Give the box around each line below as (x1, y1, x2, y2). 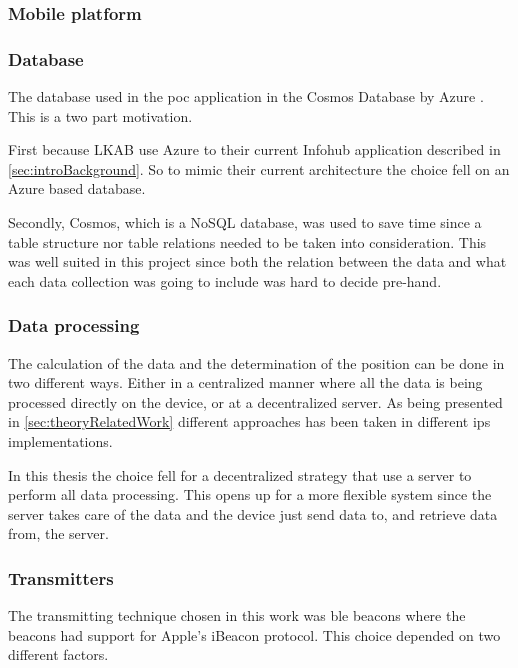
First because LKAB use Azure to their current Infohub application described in (8, 139, 501, 160)
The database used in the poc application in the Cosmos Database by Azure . (8, 86, 484, 107)
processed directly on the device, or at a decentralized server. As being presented (8, 391, 503, 412)
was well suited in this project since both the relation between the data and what (8, 251, 507, 272)
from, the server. (8, 523, 109, 544)
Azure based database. (8, 178, 146, 199)
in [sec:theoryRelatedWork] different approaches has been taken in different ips (8, 411, 491, 432)
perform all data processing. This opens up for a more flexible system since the (8, 484, 492, 505)
